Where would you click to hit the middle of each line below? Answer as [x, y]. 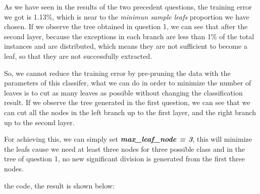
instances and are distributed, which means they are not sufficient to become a [126, 46]
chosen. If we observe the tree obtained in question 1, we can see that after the [126, 26]
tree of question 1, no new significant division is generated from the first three [124, 159]
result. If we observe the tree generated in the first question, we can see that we [127, 102]
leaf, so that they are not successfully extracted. [78, 56]
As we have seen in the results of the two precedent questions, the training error [128, 7]
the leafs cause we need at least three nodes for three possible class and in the [125, 149]
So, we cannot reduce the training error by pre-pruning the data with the [117, 73]
